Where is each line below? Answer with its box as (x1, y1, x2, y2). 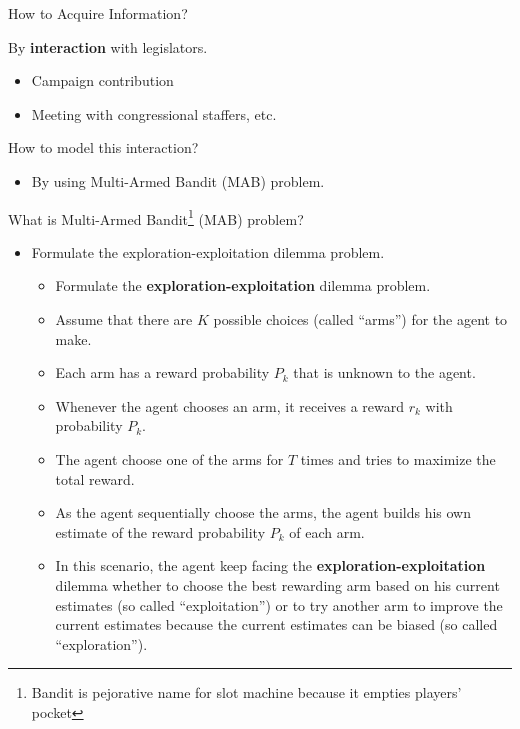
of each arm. (289, 521, 365, 542)
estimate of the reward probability (55, 521, 266, 542)
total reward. (55, 468, 135, 489)
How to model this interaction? (8, 137, 199, 158)
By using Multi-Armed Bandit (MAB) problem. (31, 170, 325, 191)
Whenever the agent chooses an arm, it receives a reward (55, 395, 405, 416)
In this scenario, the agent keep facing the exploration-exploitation (55, 555, 486, 576)
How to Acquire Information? (8, 3, 188, 23)
